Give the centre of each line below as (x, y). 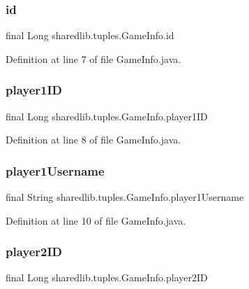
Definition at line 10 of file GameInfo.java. (96, 220)
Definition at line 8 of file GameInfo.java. (93, 140)
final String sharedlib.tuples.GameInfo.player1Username (125, 197)
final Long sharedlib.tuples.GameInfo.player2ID (107, 277)
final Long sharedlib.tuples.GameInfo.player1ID (107, 116)
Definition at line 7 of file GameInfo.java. (93, 58)
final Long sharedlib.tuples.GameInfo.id (90, 35)
